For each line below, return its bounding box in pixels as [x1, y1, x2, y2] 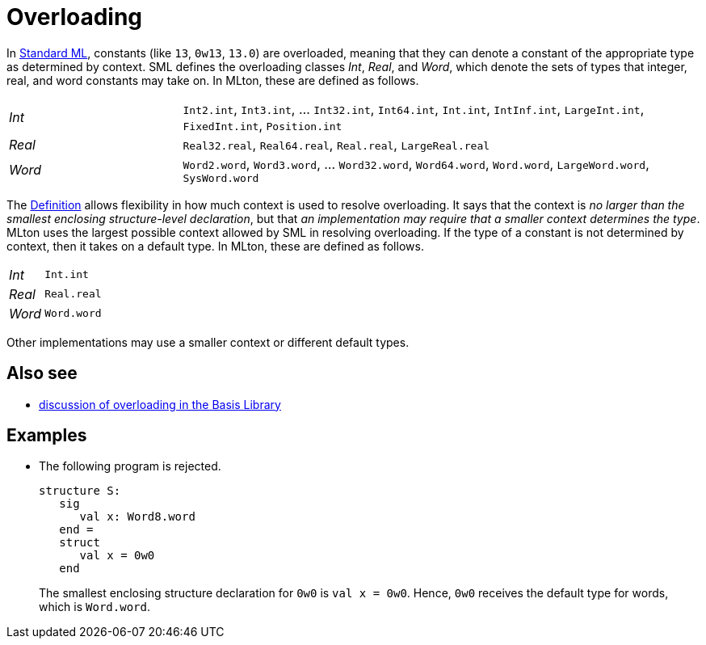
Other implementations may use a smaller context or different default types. [6, 335, 410, 349]
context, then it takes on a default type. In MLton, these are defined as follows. [6, 238, 424, 253]
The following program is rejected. [39, 459, 221, 474]
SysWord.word [183, 171, 259, 184]
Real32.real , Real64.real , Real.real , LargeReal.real [183, 136, 490, 153]
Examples [6, 425, 87, 446]
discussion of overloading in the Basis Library [39, 397, 281, 411]
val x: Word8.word [79, 510, 195, 524]
